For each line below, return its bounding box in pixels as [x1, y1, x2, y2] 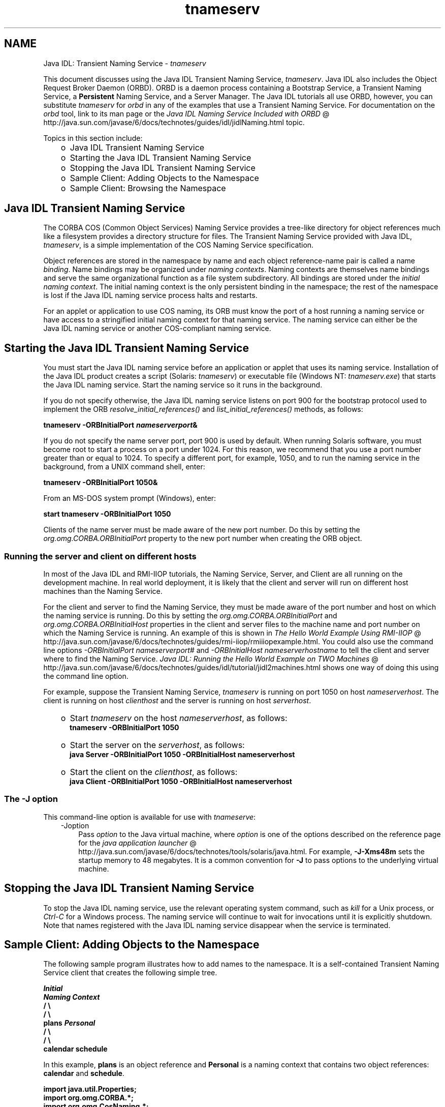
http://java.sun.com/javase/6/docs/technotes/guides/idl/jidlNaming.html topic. [43, 117, 305, 127]
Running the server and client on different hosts [4, 551, 197, 561]
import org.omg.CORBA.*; [43, 1093, 134, 1102]
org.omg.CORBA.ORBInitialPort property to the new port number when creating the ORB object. [43, 534, 362, 543]
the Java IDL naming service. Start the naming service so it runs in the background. [43, 380, 323, 390]
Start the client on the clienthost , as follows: [70, 767, 238, 777]
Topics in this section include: [43, 133, 143, 142]
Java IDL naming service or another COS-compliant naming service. [43, 324, 271, 333]
